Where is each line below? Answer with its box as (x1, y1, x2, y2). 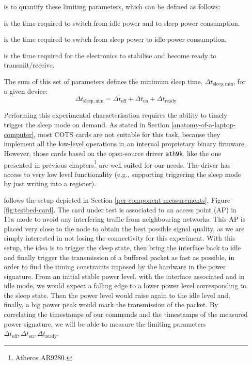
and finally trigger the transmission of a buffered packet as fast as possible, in (4, 252, 235, 262)
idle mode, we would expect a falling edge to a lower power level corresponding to (4, 280, 247, 291)
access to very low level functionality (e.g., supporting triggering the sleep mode (4, 169, 241, 179)
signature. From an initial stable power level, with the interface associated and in (4, 271, 245, 281)
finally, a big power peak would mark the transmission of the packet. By (4, 299, 218, 310)
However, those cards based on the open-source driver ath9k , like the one (4, 148, 221, 158)
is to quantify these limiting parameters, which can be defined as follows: (4, 1, 220, 11)
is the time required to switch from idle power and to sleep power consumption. (4, 17, 240, 28)
